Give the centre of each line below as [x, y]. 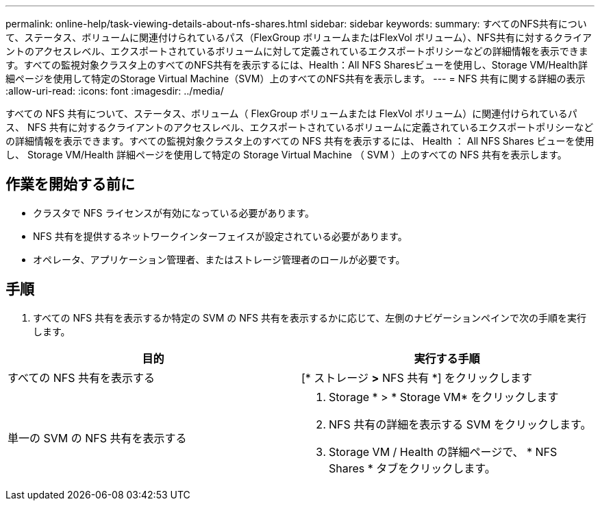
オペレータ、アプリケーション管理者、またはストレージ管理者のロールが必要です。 [219, 259]
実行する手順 [447, 358]
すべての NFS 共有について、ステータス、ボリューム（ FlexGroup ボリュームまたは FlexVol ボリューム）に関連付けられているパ [291, 113]
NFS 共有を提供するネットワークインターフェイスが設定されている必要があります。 [220, 236]
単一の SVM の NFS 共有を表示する [97, 438]
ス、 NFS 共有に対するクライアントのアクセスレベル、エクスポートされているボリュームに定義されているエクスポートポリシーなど [300, 127]
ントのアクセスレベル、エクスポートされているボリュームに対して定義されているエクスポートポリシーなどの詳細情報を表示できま [297, 51]
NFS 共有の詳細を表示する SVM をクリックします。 [460, 424]
